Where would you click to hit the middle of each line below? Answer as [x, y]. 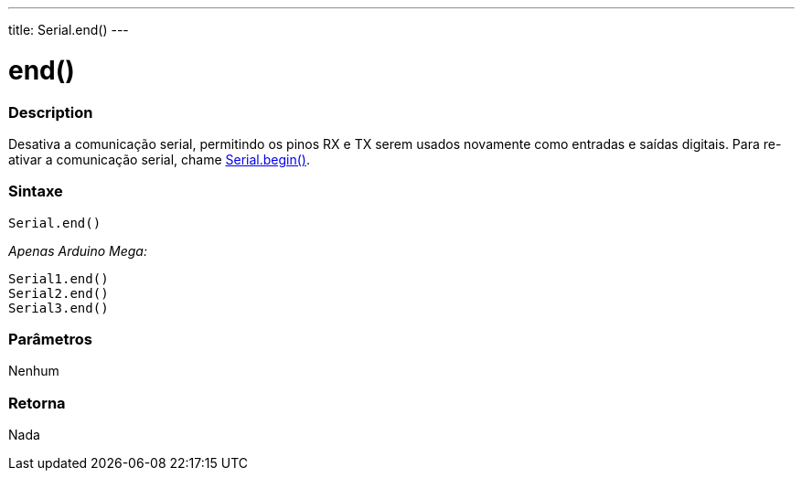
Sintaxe [36, 191]
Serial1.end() [59, 278]
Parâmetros [50, 339]
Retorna [37, 403]
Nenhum [34, 371]
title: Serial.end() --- [69, 30]
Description [51, 112]
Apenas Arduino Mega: [78, 250]
